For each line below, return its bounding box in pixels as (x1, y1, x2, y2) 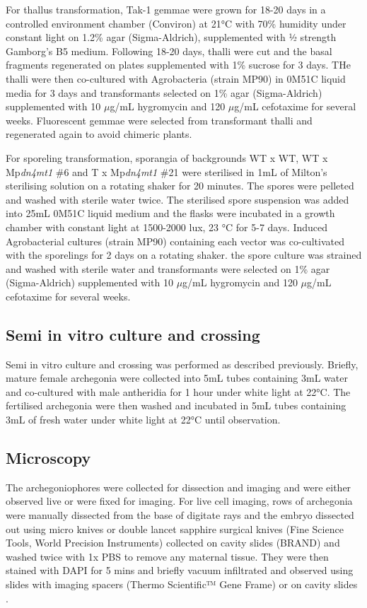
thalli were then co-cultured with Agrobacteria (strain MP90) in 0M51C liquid (6, 71, 346, 86)
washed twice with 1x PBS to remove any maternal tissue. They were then (6, 549, 329, 563)
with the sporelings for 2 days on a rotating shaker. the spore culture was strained (6, 247, 362, 262)
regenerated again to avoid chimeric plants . (6, 127, 192, 141)
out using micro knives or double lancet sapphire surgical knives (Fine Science (6, 521, 344, 536)
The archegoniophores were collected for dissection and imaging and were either (6, 479, 351, 494)
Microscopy (6, 447, 91, 469)
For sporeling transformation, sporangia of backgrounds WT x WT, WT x (6, 150, 328, 165)
